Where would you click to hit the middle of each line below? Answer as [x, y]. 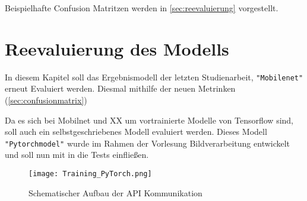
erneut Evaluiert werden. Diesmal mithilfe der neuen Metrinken [120, 88]
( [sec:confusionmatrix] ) [46, 100]
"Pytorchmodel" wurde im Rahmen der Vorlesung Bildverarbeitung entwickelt [148, 143]
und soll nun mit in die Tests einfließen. [77, 155]
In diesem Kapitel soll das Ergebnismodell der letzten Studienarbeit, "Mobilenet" [154, 77]
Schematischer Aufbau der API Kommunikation [115, 192]
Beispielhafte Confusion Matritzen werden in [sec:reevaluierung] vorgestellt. [142, 8]
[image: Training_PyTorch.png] [90, 174]
